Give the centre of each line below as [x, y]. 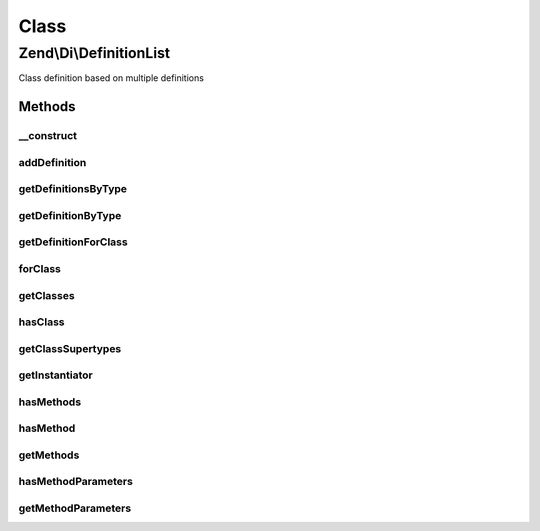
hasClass [41, 322]
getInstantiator [56, 375]
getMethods [49, 455]
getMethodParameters [75, 508]
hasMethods [50, 402]
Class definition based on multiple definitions [111, 78]
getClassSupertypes [70, 348]
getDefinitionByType [70, 215]
